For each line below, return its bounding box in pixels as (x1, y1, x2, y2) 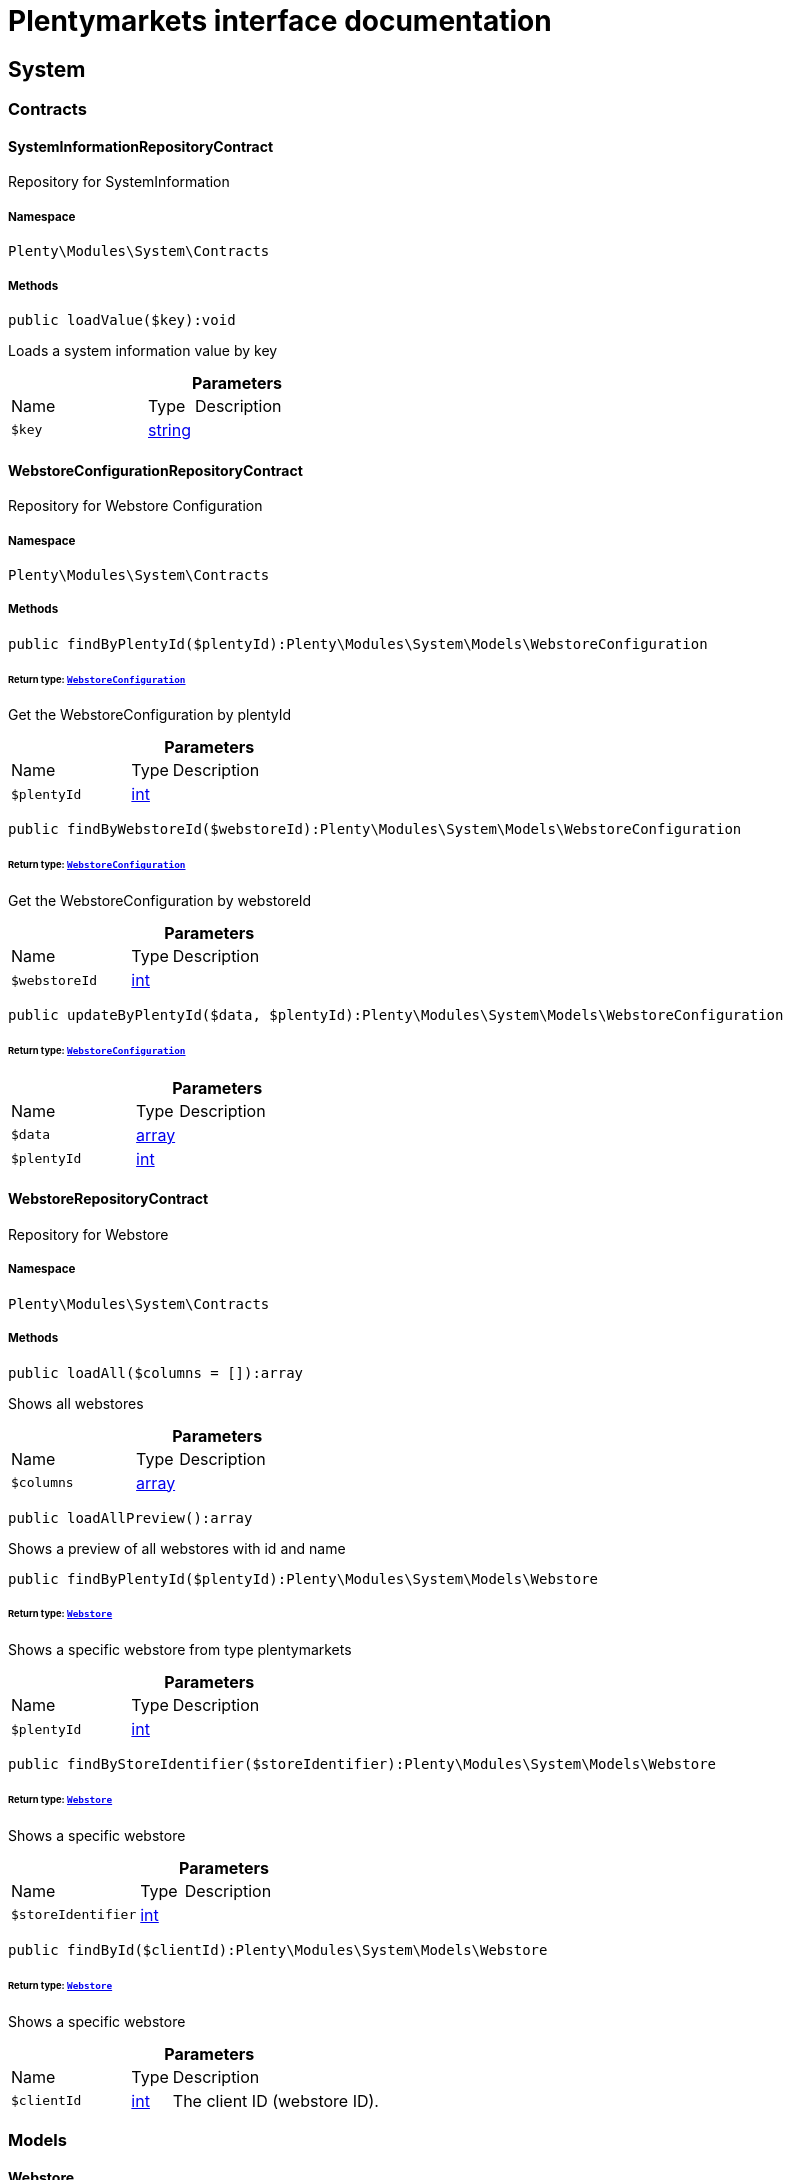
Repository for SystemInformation (8, 173, 230, 191)
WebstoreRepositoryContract (8, 1190, 209, 1208)
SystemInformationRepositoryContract (8, 137, 274, 155)
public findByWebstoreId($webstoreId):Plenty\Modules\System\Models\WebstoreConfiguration (8, 821, 742, 838)
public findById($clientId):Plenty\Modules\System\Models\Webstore (8, 1941, 548, 1958)
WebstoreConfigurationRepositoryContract (8, 461, 303, 479)
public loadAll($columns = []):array (8, 1364, 304, 1381)
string (148, 419, 191, 440)
